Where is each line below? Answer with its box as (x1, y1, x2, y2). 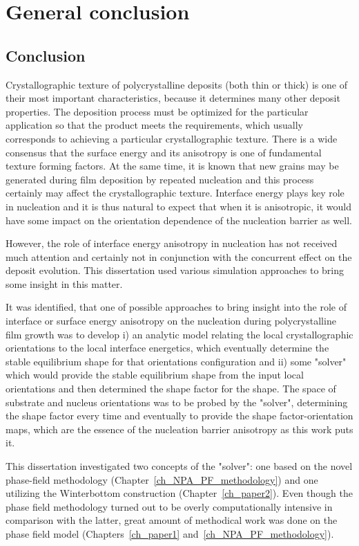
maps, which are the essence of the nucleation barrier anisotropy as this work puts (6, 421, 353, 436)
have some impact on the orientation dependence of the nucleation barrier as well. (6, 212, 352, 227)
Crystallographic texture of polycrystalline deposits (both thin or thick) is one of (6, 77, 347, 91)
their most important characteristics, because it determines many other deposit (6, 91, 340, 105)
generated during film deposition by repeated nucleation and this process (6, 172, 314, 186)
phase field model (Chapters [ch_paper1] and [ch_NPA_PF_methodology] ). (6, 526, 334, 540)
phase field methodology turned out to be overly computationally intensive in (6, 499, 333, 513)
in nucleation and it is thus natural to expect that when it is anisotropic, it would (6, 199, 351, 213)
